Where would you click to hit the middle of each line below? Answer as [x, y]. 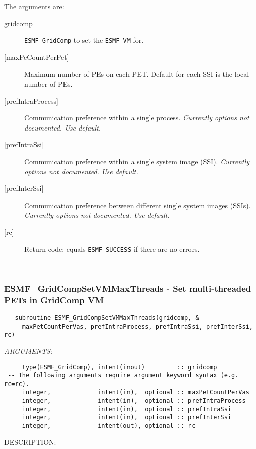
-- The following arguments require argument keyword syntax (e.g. [123, 376]
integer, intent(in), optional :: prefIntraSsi [127, 409]
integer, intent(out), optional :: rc [109, 426]
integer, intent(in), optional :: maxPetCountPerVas [136, 392]
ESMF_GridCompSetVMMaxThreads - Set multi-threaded [128, 288]
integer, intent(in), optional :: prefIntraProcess [134, 401]
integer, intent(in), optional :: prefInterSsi [127, 418]
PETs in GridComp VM [54, 300]
